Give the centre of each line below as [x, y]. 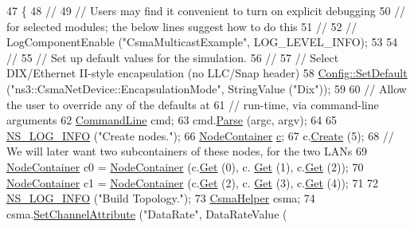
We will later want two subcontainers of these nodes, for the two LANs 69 [187, 151]
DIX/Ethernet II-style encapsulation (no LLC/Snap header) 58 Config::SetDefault [207, 73]
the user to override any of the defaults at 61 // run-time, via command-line [193, 104]
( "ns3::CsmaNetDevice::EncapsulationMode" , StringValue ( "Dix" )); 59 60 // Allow [207, 88]
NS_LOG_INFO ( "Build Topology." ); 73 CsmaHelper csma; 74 [161, 198]
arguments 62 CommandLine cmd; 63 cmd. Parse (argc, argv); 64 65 [172, 120]
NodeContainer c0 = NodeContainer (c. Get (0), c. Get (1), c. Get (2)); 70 [185, 166]
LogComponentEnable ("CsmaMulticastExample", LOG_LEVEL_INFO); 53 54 [202, 42]
